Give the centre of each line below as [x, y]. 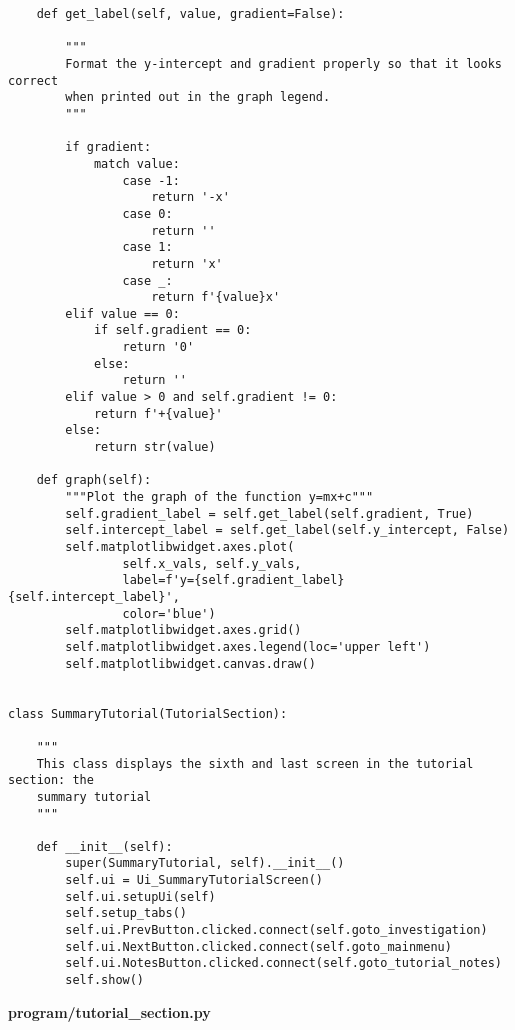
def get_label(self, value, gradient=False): [190, 14]
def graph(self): [94, 480]
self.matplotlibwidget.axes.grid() [183, 630]
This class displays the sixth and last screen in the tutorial [255, 763]
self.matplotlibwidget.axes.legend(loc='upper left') [248, 646]
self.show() [105, 980]
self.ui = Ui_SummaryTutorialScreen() [194, 880]
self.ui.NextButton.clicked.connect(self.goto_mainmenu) [258, 946]
